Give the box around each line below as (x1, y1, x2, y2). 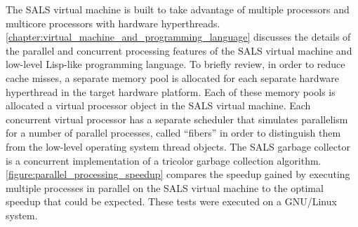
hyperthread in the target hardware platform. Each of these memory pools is (6, 84, 336, 99)
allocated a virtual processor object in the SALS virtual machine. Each (6, 98, 311, 113)
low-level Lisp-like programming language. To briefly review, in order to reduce (6, 57, 345, 71)
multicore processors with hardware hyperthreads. (6, 15, 220, 30)
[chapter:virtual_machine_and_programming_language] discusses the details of (6, 29, 351, 44)
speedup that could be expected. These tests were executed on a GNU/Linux (6, 194, 337, 209)
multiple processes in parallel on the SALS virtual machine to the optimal (6, 180, 324, 195)
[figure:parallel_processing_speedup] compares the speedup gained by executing (6, 167, 350, 181)
